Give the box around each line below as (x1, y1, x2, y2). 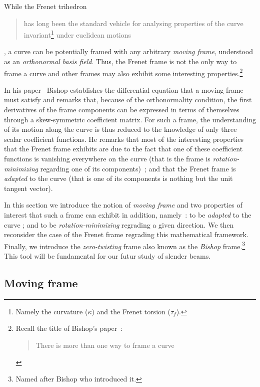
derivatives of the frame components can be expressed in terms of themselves (4, 104, 239, 115)
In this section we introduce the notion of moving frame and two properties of (4, 200, 242, 210)
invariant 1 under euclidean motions (23, 28, 131, 40)
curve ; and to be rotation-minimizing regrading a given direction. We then (4, 219, 234, 230)
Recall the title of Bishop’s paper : (15, 323, 123, 333)
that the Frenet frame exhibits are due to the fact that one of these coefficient (4, 143, 243, 154)
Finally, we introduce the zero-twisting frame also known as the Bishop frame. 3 (4, 239, 245, 251)
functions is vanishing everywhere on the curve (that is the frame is (4, 153, 210, 164)
